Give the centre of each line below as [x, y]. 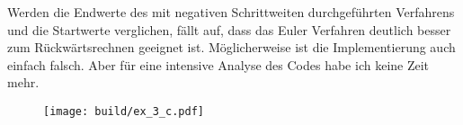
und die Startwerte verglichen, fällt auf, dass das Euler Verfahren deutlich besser [229, 29]
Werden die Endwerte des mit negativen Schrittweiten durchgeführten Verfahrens [231, 12]
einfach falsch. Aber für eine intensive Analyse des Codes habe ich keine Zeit [218, 64]
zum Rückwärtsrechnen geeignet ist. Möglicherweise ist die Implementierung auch [231, 47]
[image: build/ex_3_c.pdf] [124, 111]
